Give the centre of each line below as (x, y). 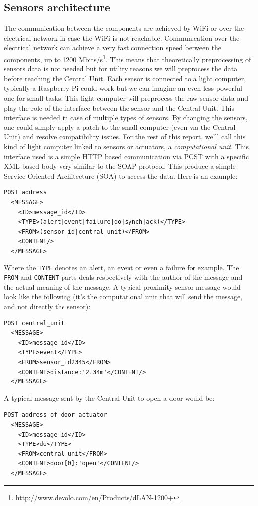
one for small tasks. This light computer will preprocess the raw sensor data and (126, 98)
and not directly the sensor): (47, 306)
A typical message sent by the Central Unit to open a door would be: (109, 398)
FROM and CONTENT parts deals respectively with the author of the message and (123, 277)
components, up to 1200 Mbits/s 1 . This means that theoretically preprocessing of (128, 58)
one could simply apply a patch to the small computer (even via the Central (120, 127)
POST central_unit (34, 323)
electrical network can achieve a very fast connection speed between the (113, 47)
